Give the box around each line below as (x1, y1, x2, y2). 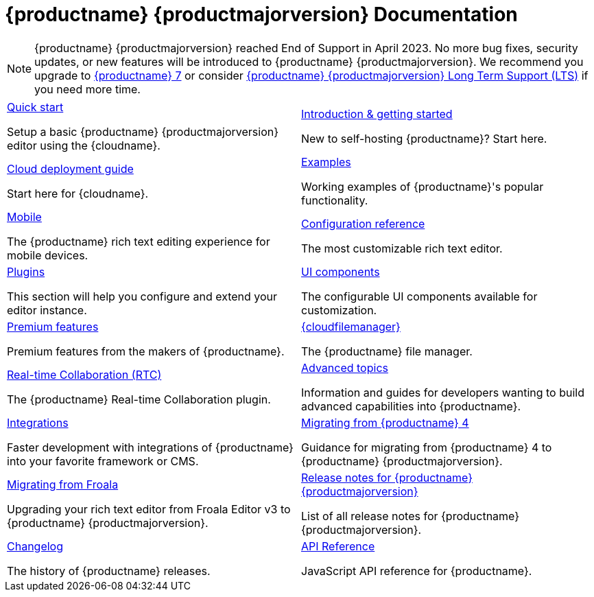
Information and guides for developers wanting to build (301, 385, 585, 399)
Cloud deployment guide (7, 161, 134, 176)
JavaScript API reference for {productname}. (301, 563, 532, 578)
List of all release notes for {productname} (301, 508, 520, 523)
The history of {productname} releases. (7, 563, 211, 578)
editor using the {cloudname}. (7, 138, 161, 152)
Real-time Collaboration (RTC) (7, 367, 162, 382)
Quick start (7, 99, 64, 114)
